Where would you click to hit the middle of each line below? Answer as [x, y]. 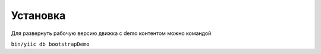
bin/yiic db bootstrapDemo [50, 44]
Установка [38, 15]
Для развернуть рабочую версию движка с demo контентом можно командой [111, 33]
